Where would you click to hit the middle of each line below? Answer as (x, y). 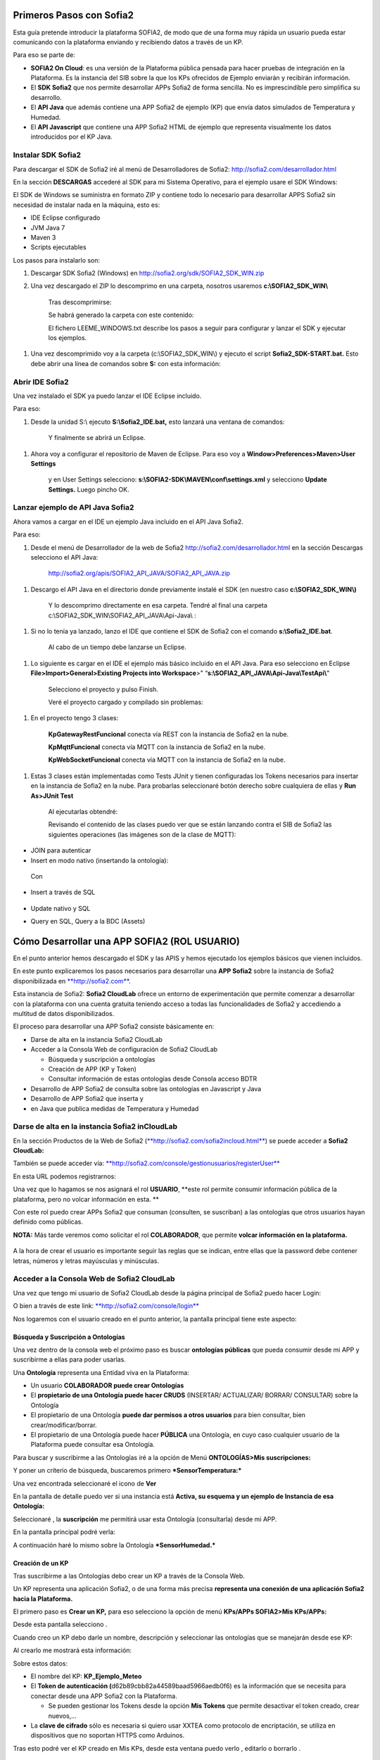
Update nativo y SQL (61, 908)
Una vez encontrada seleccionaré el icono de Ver (85, 1483)
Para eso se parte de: (44, 55)
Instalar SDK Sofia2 (47, 155)
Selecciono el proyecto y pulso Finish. (103, 689)
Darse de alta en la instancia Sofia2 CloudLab (97, 1039)
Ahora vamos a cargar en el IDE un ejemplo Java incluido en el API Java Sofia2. (128, 522)
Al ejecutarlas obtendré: (83, 812)
